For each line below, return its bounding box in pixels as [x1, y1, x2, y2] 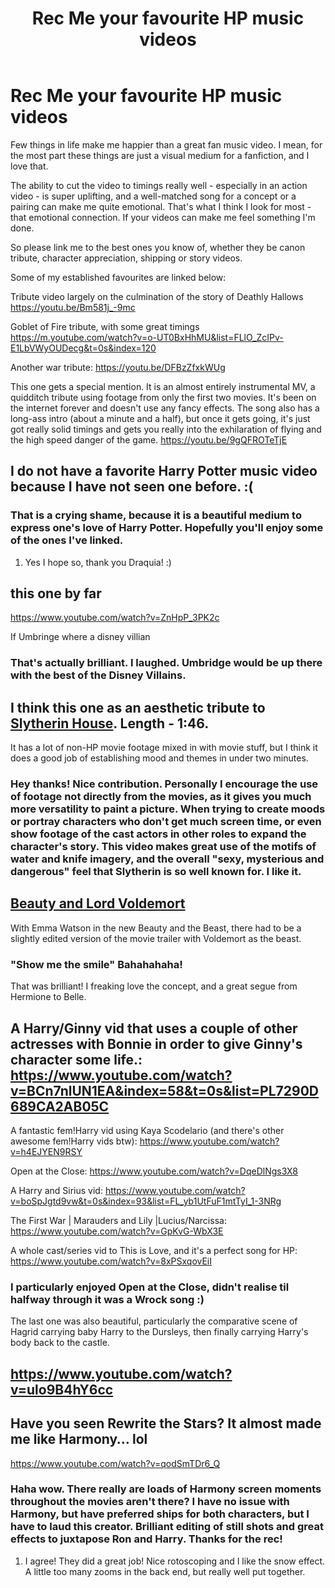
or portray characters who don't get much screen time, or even [10, 815, 322, 829]
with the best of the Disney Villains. [10, 668, 187, 682]
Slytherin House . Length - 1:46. [10, 715, 210, 732]
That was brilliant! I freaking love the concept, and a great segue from [10, 980, 298, 992]
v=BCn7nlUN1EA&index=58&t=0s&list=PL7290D [10, 1082, 320, 1099]
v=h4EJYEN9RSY [10, 1146, 83, 1158]
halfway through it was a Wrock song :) [10, 1292, 205, 1306]
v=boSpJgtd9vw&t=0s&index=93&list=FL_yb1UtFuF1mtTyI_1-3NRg [10, 1195, 282, 1207]
